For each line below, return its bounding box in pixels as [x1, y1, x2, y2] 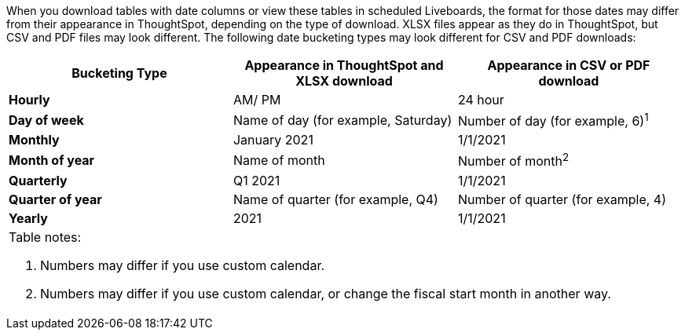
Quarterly [9, 172, 68, 188]
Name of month [233, 152, 325, 168]
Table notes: [9, 228, 82, 245]
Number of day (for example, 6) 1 [457, 111, 649, 130]
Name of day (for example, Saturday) [233, 111, 452, 128]
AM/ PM [233, 92, 281, 108]
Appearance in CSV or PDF [487, 57, 650, 73]
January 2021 [233, 132, 313, 148]
